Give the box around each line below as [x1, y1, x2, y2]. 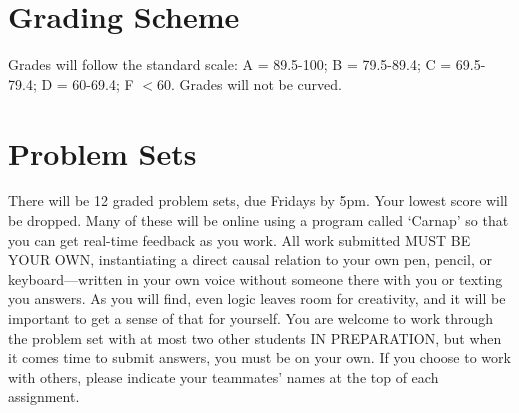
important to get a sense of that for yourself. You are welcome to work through [8, 308, 494, 328]
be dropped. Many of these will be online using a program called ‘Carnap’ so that [8, 210, 509, 231]
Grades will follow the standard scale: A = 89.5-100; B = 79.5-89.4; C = [8, 54, 452, 75]
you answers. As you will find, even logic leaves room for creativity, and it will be [8, 288, 506, 309]
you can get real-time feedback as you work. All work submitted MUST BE [8, 229, 471, 250]
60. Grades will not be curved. [156, 73, 342, 94]
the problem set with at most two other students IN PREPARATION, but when [8, 327, 502, 348]
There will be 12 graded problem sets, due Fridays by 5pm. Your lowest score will [8, 190, 508, 211]
